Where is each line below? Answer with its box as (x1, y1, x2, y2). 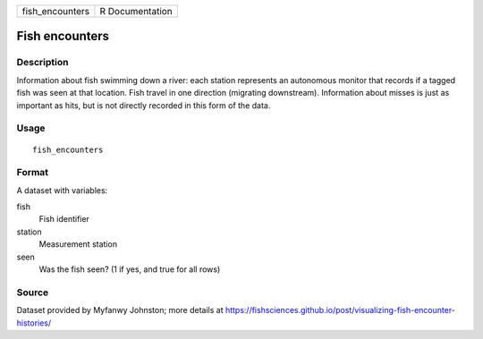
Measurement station (38, 239, 118, 250)
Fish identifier (38, 214, 89, 225)
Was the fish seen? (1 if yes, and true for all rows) (38, 264, 221, 275)
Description (16, 56, 69, 69)
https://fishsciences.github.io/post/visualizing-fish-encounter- (225, 305, 456, 316)
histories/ (16, 318, 52, 328)
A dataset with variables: (16, 184, 108, 196)
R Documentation (99, 5, 174, 17)
